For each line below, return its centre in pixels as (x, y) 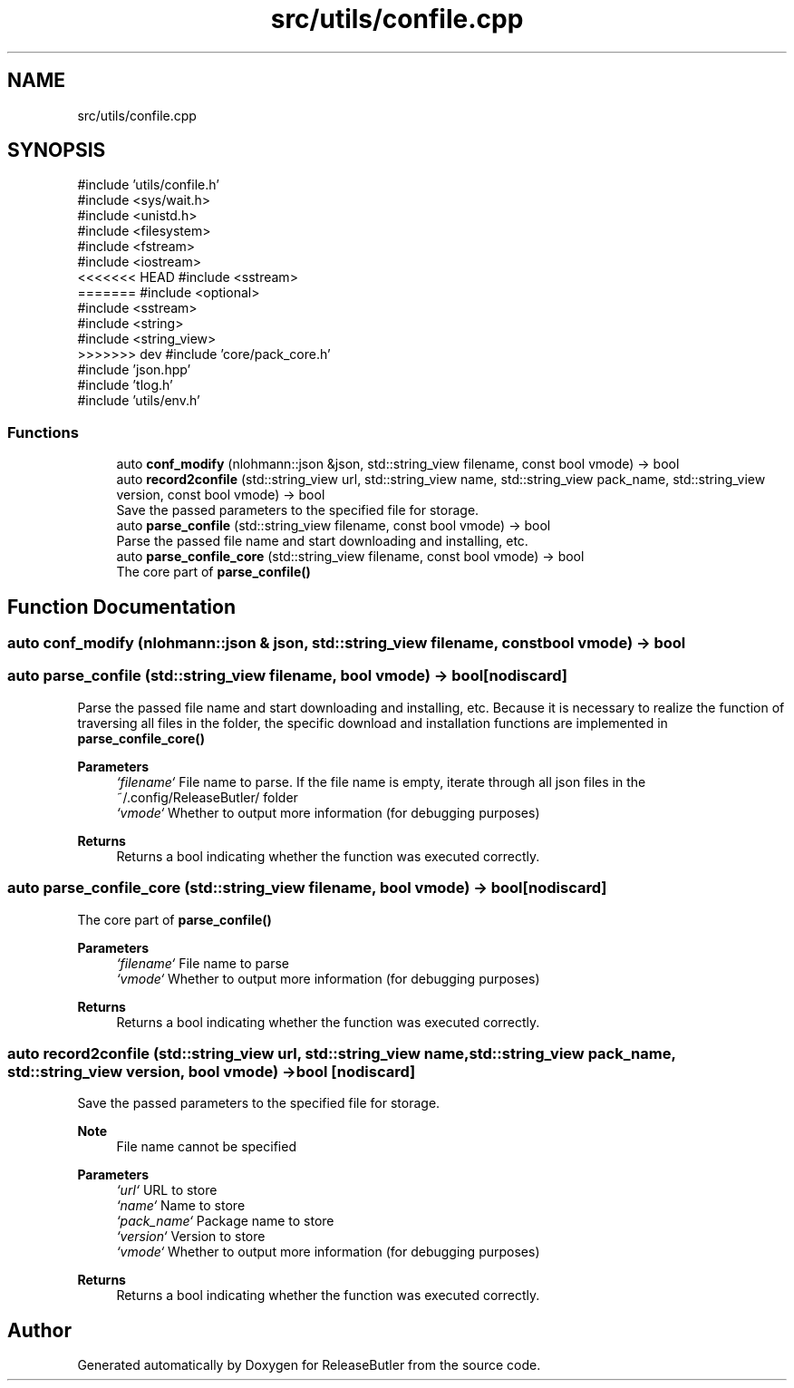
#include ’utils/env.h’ (139, 401)
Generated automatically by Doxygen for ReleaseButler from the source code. (309, 1365)
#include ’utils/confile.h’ (148, 185)
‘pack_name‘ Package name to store (225, 1221)
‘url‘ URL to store (167, 1190)
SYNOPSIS (57, 150)
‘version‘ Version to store (191, 1237)
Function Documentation (121, 607)
